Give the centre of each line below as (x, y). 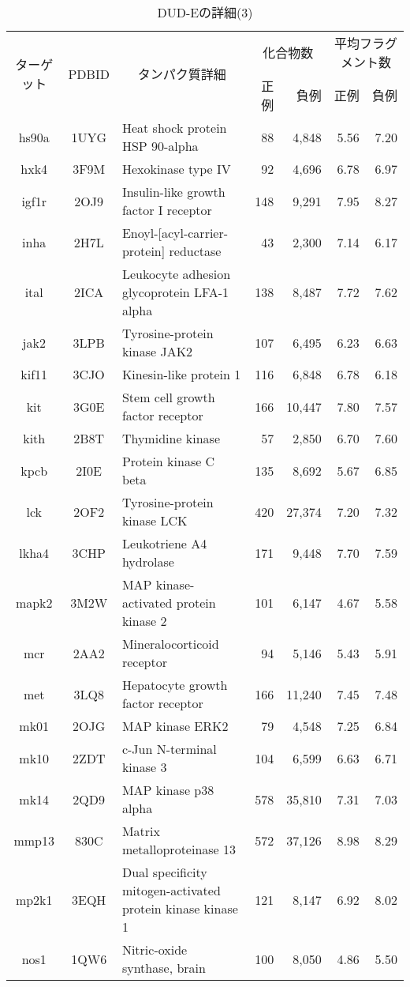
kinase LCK (155, 520)
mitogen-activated (171, 890)
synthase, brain (164, 968)
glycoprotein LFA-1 (175, 292)
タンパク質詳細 (182, 74)
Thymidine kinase (171, 438)
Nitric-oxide (155, 949)
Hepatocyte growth (175, 685)
